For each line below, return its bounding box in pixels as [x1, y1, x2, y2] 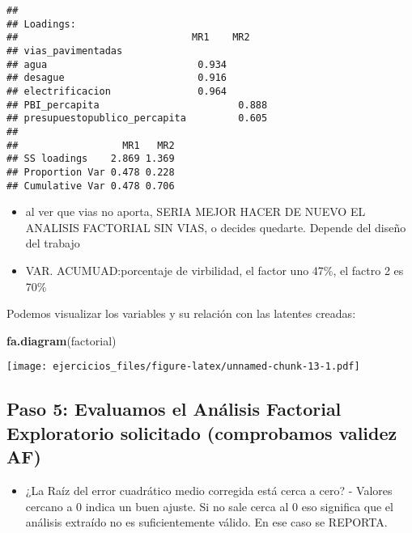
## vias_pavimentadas [6, 44, 123, 57]
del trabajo [25, 235, 80, 252]
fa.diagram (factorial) [6, 332, 117, 349]
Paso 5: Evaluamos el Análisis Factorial [6, 396, 342, 421]
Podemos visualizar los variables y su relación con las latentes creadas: [6, 305, 356, 322]
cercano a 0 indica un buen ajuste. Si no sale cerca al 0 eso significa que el [25, 497, 393, 514]
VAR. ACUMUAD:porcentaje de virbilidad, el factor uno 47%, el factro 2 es [25, 261, 404, 278]
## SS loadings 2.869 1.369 [6, 153, 175, 165]
